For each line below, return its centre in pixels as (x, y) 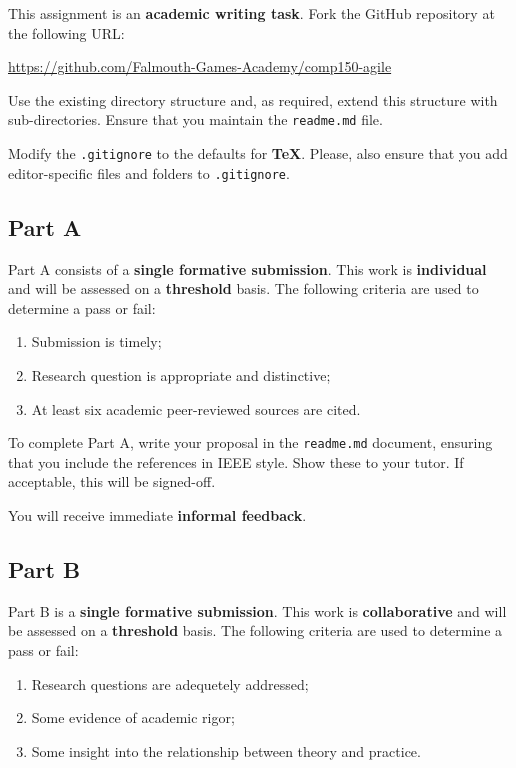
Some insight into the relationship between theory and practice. (226, 750)
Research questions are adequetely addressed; (170, 683)
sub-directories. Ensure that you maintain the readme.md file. (195, 119)
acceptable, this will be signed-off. (112, 481)
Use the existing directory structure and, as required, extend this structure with (253, 99)
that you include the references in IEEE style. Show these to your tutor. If (236, 461)
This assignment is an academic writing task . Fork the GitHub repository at (251, 13)
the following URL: (66, 32)
